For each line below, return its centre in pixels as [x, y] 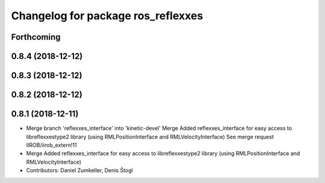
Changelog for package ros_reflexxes [107, 16]
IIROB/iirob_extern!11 [52, 145]
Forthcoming [36, 37]
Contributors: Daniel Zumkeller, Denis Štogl [79, 170]
